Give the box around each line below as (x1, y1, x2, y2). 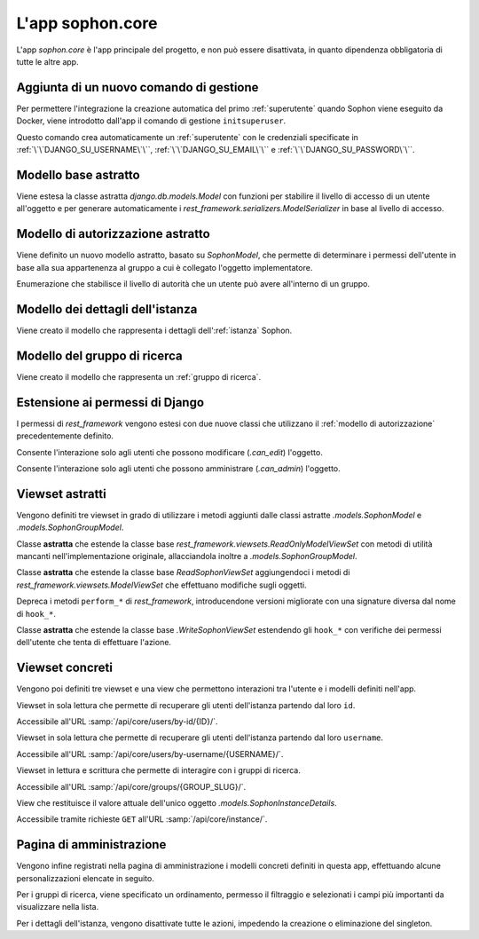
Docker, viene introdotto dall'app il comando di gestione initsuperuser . (16, 115, 287, 126)
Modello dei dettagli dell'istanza (16, 302, 198, 317)
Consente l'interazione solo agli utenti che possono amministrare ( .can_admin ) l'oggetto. (16, 462, 341, 474)
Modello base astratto (16, 167, 141, 182)
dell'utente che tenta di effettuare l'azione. (16, 637, 172, 648)
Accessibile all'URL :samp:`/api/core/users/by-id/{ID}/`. (16, 716, 218, 727)
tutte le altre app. (16, 56, 79, 67)
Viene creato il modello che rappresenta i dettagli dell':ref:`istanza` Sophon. (16, 325, 293, 335)
